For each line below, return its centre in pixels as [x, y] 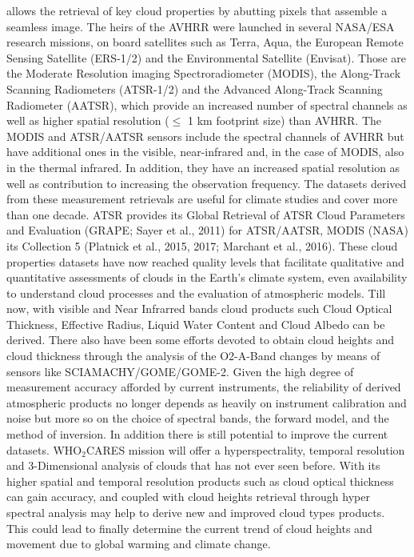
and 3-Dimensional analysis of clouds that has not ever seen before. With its [193, 465]
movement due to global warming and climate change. [139, 544]
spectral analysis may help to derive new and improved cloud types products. [196, 512]
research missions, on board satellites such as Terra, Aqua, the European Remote [205, 42]
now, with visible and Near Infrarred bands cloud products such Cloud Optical [199, 309]
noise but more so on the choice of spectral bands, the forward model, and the [198, 418]
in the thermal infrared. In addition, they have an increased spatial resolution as [203, 167]
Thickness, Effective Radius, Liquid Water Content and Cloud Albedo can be [196, 324]
